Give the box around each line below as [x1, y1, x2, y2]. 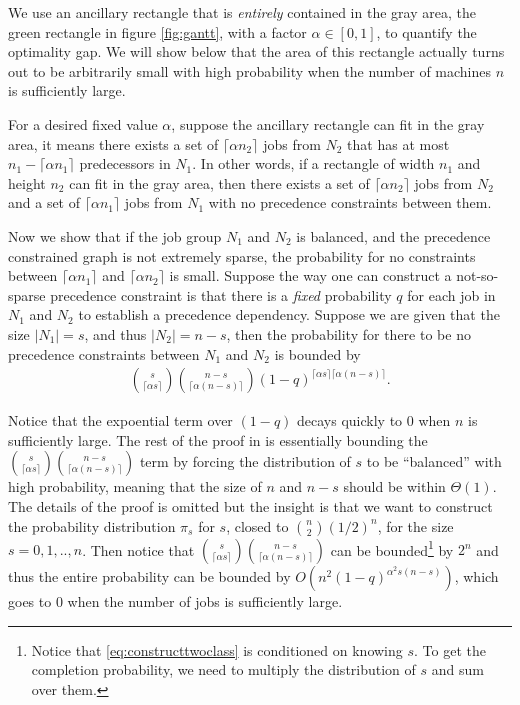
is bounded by [274, 343, 361, 364]
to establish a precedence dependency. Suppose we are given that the [78, 304, 500, 325]
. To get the [414, 639, 486, 660]
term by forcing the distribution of [139, 451, 351, 472]
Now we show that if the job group [8, 225, 222, 246]
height [8, 172, 46, 193]
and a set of [8, 192, 81, 213]
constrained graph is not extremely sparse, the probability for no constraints [8, 245, 476, 266]
